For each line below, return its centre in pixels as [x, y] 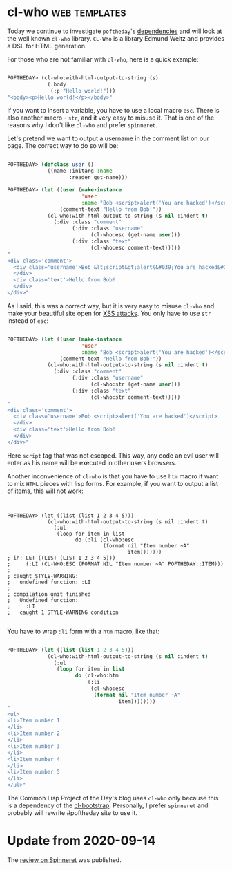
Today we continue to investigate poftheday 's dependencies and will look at [115, 31]
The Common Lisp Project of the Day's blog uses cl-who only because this [113, 798]
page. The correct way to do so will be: [63, 146]
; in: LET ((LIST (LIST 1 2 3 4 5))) [61, 558]
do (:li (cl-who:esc [105, 540]
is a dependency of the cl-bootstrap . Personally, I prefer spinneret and [108, 805]
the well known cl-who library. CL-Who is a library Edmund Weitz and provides [116, 38]
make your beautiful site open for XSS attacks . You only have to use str [109, 313]
